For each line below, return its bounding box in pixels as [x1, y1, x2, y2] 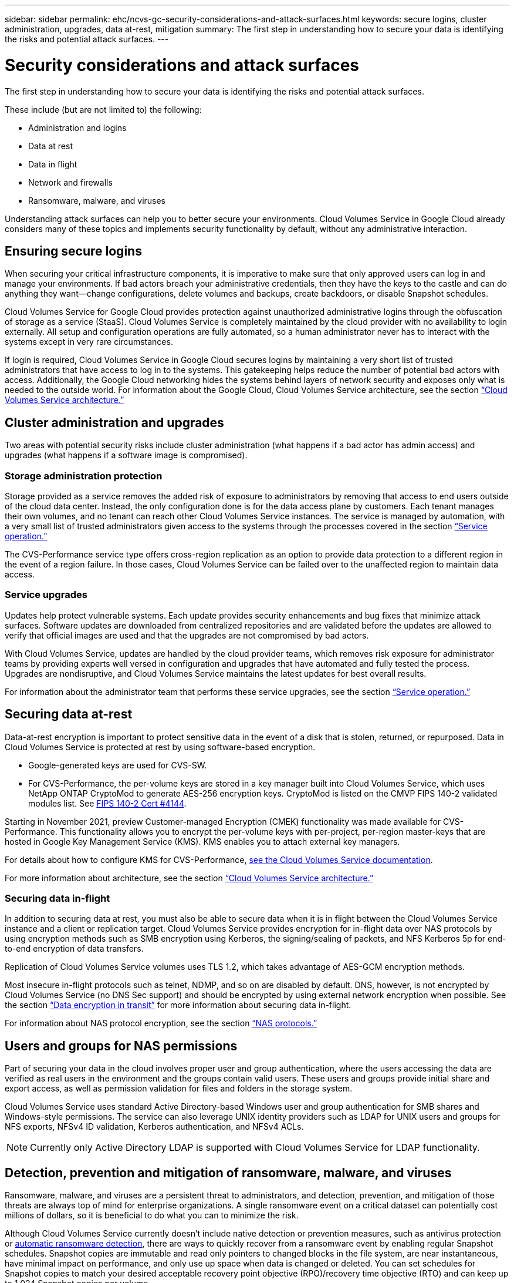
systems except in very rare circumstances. [5, 337, 173, 347]
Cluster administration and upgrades [5, 415, 224, 430]
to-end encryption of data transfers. [5, 943, 144, 954]
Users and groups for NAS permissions [5, 1038, 238, 1053]
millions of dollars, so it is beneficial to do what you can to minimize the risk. [5, 1210, 299, 1220]
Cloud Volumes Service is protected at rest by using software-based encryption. [5, 741, 316, 752]
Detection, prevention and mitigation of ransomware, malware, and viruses [5, 1165, 452, 1180]
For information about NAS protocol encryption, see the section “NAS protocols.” [5, 1018, 317, 1029]
